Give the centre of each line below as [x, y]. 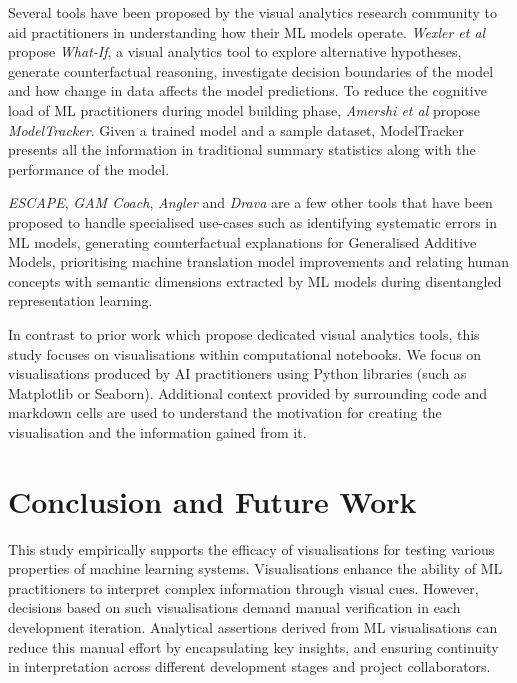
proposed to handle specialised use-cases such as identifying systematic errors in [253, 221]
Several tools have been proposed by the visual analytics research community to [252, 12]
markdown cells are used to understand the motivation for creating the [225, 412]
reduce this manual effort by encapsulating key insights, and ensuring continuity [253, 646]
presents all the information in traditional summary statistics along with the [242, 149]
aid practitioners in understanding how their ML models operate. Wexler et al [247, 31]
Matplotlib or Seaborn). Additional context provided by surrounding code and [248, 392]
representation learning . [80, 300]
